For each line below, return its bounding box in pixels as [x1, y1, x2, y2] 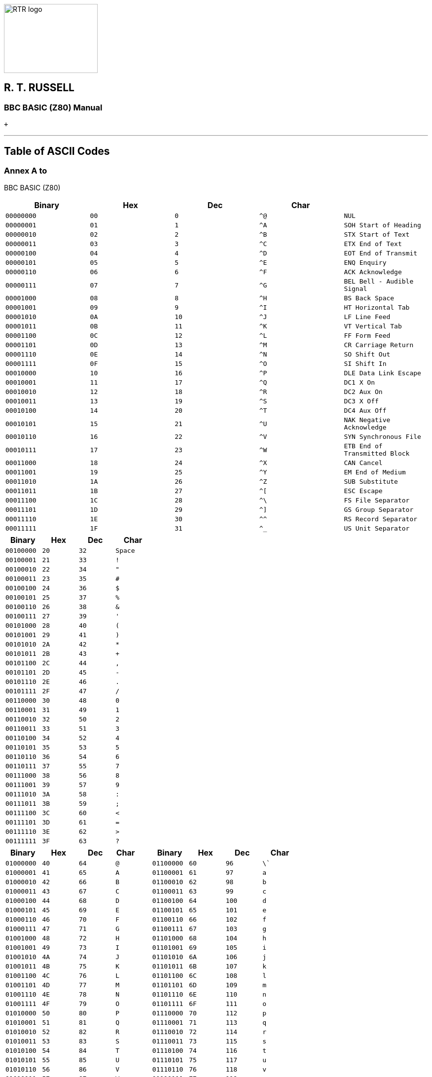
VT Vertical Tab [344, 323, 402, 330]
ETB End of [344, 442, 383, 450]
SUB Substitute [344, 478, 398, 486]
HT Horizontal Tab [344, 304, 410, 312]
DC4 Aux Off [344, 407, 387, 415]
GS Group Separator [344, 506, 414, 514]
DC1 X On [344, 379, 375, 387]
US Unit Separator [344, 525, 410, 533]
